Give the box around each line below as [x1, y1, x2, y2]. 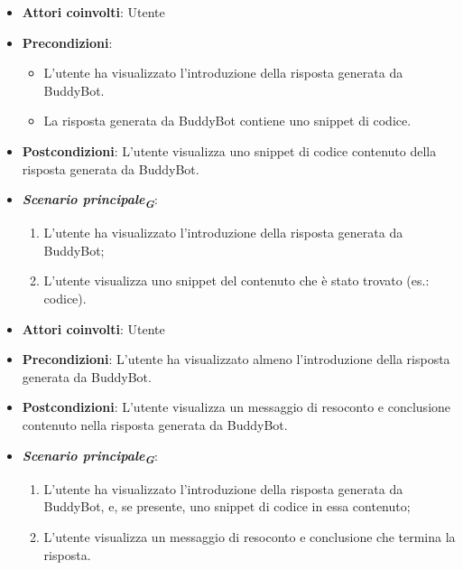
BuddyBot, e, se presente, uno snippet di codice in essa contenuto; [43, 497, 411, 516]
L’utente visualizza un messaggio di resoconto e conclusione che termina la [43, 527, 456, 546]
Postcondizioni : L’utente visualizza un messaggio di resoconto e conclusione [22, 397, 451, 416]
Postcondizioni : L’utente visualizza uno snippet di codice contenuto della [22, 141, 437, 160]
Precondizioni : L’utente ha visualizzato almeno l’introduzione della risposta [22, 350, 450, 369]
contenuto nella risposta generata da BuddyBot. [22, 416, 288, 435]
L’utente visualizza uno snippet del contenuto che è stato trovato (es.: [43, 271, 430, 290]
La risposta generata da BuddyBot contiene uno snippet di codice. [43, 111, 412, 130]
